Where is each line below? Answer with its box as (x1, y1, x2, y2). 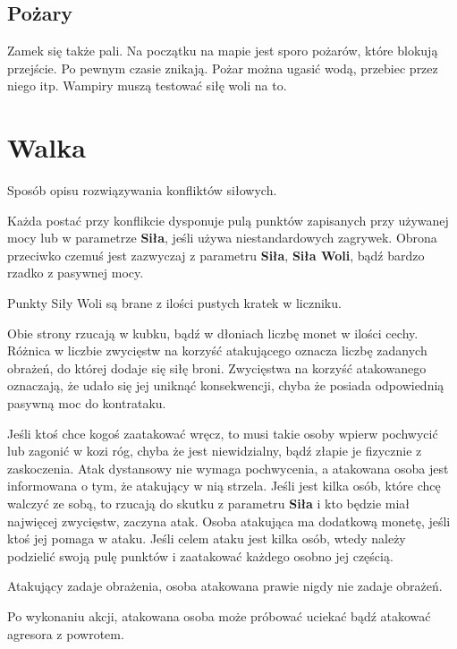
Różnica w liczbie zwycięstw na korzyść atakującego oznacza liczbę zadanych (7, 341, 427, 360)
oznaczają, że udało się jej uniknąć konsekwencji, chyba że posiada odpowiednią (7, 376, 444, 395)
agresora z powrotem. (7, 624, 124, 643)
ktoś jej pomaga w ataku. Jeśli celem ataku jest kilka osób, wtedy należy (7, 529, 406, 548)
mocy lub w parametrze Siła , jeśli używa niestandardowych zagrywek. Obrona (7, 228, 437, 247)
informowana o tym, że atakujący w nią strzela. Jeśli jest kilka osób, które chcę (7, 476, 441, 495)
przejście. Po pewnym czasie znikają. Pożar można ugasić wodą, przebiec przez (7, 58, 438, 77)
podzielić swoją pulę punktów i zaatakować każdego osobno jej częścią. (7, 546, 394, 565)
